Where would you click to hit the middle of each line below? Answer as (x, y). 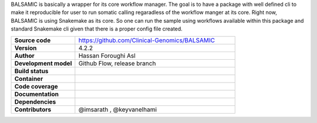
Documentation (36, 94)
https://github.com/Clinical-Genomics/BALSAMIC (147, 40)
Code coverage (36, 86)
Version (26, 48)
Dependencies (35, 101)
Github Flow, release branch (117, 63)
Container (29, 78)
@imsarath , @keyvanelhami (118, 110)
